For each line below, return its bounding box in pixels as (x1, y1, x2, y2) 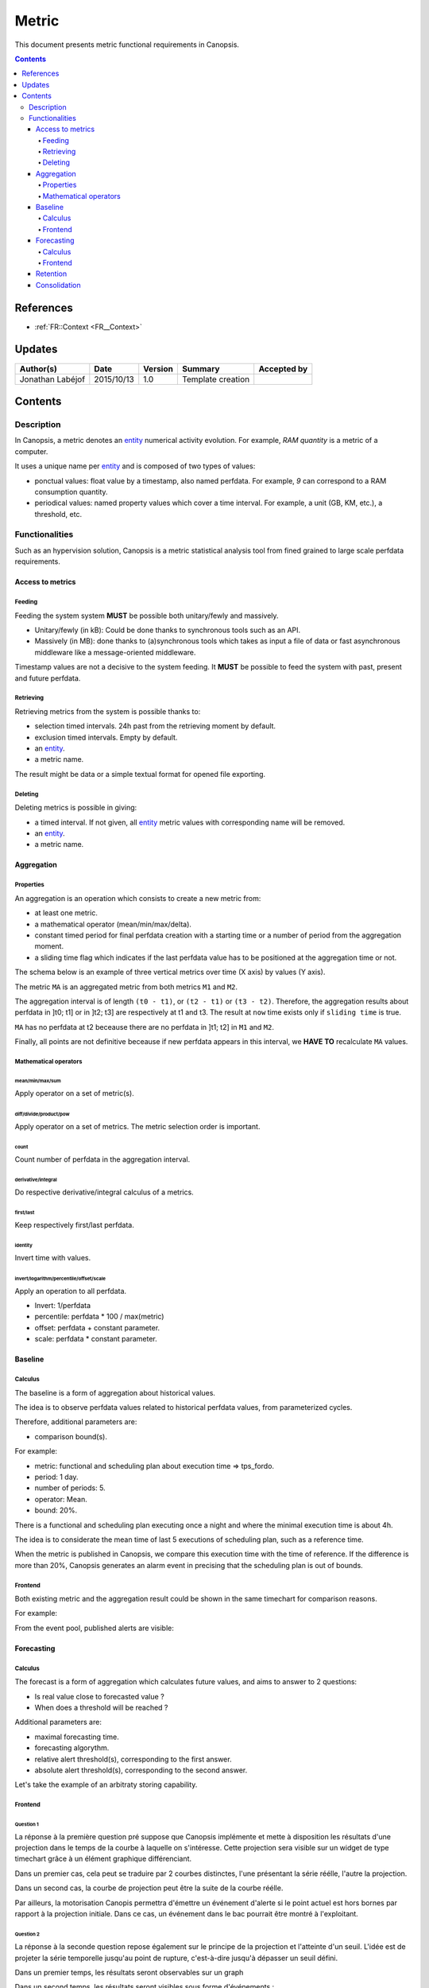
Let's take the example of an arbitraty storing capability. (14, 1780, 198, 1789)
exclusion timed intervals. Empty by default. (34, 732, 178, 742)
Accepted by (258, 363, 308, 374)
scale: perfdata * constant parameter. (34, 1334, 158, 1344)
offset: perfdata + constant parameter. (34, 1322, 160, 1332)
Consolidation (36, 280, 81, 289)
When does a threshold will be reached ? (34, 1703, 168, 1713)
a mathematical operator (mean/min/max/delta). (34, 919, 192, 929)
